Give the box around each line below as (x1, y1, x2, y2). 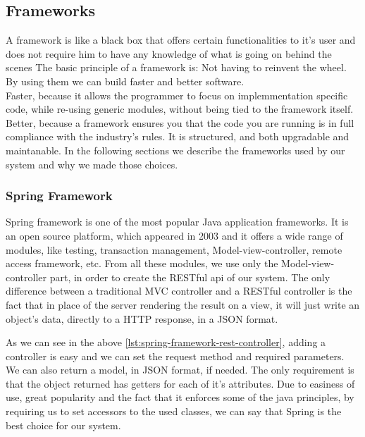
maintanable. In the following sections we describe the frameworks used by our (6, 142, 345, 157)
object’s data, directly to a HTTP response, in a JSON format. (6, 311, 278, 326)
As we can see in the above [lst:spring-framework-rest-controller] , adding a (6, 335, 326, 350)
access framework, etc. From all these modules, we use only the (6, 256, 278, 271)
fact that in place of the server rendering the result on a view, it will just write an (6, 297, 360, 312)
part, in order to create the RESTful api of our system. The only (49, 269, 330, 284)
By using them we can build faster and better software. (6, 73, 245, 88)
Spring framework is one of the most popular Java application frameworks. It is (6, 214, 349, 229)
